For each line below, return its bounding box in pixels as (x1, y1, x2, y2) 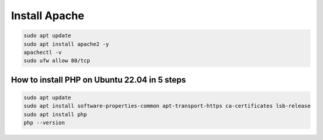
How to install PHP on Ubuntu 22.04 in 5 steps (11, 75, 187, 85)
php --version (23, 120, 65, 126)
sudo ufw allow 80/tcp (23, 57, 90, 64)
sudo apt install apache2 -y (23, 41, 109, 47)
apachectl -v (23, 48, 62, 56)
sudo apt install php (23, 111, 87, 118)
